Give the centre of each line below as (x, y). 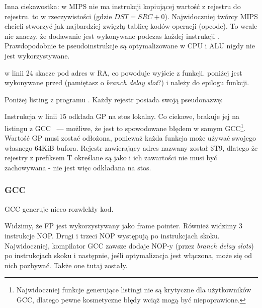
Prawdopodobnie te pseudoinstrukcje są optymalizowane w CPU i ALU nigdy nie (130, 46)
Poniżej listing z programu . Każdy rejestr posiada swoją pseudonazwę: (114, 99)
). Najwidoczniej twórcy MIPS (211, 16)
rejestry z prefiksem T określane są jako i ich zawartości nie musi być (111, 158)
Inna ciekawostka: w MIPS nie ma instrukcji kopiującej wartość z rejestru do (123, 6)
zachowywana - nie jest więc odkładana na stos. (78, 167)
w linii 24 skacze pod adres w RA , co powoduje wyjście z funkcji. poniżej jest (123, 72)
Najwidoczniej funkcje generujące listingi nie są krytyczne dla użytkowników (134, 290)
